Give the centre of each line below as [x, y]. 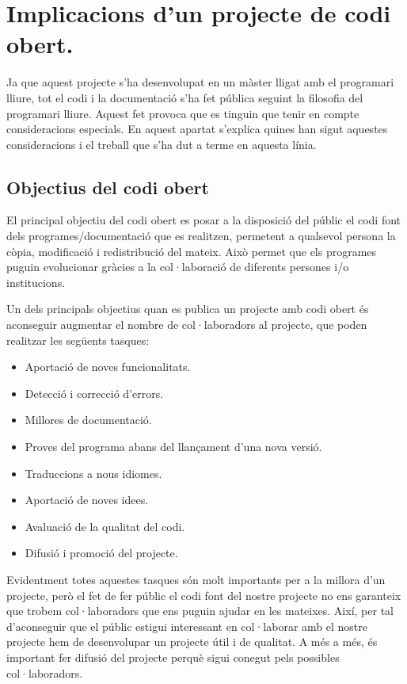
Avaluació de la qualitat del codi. [105, 526]
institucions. [36, 282]
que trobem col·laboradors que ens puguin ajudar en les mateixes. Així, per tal [200, 611]
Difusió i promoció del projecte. [101, 553]
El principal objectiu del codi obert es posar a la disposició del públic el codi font [204, 220]
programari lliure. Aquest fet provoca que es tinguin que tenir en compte [183, 113]
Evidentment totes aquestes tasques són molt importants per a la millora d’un [196, 579]
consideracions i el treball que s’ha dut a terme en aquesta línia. [162, 144]
